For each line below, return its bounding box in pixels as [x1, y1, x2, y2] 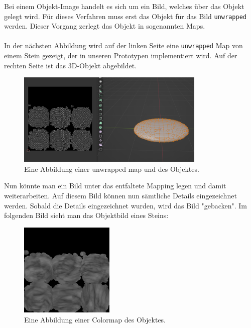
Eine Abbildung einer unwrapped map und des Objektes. [24, 163, 199, 174]
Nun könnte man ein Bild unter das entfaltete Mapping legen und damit [4, 180, 226, 191]
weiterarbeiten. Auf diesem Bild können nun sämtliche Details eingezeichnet [4, 190, 237, 200]
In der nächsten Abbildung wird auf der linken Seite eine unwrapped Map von [4, 40, 243, 51]
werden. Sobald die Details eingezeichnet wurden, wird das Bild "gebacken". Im [4, 200, 247, 210]
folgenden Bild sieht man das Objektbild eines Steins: [4, 210, 169, 221]
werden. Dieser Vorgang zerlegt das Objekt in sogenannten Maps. [4, 21, 205, 31]
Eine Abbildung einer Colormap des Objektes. [24, 314, 166, 324]
